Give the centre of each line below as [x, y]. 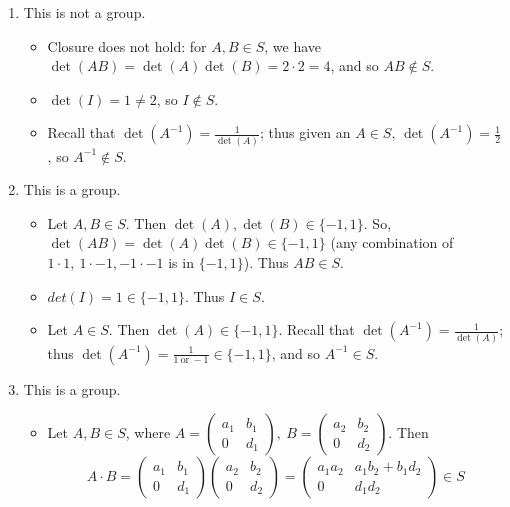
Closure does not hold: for [127, 45]
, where [148, 432]
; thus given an [305, 132]
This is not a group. [84, 12]
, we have [292, 45]
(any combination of [392, 242]
